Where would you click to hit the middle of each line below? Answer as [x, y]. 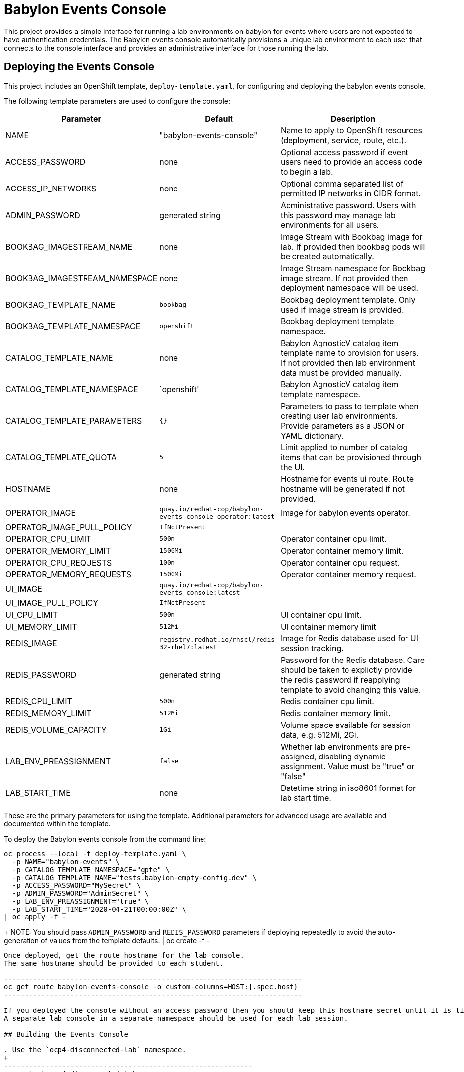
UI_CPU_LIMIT [32, 615]
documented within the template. [57, 823]
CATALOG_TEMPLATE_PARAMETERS [74, 421]
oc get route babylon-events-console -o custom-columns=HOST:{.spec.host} [151, 987]
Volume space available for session [346, 725]
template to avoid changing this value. [351, 689]
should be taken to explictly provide [346, 670]
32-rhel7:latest [188, 647]
